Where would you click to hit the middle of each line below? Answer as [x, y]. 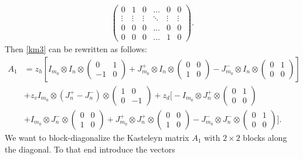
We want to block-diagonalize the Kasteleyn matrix [97, 137]
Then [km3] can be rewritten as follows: [76, 49]
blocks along [265, 137]
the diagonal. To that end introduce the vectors [90, 149]
